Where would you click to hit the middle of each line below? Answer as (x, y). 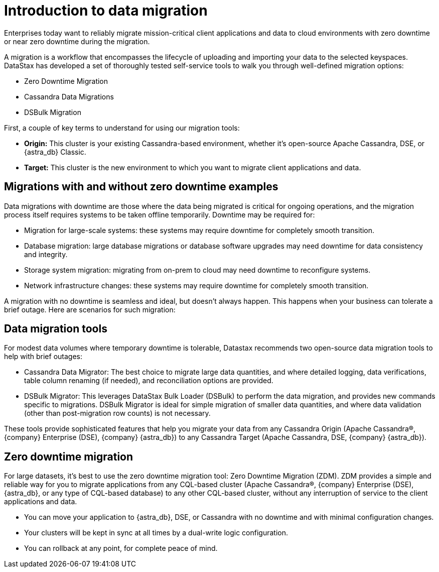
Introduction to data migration (106, 11)
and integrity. (46, 254)
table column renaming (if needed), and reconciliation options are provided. (149, 381)
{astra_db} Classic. (55, 152)
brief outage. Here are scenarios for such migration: (90, 309)
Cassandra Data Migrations (69, 96)
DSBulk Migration (53, 112)
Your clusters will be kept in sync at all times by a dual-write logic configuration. (156, 533)
